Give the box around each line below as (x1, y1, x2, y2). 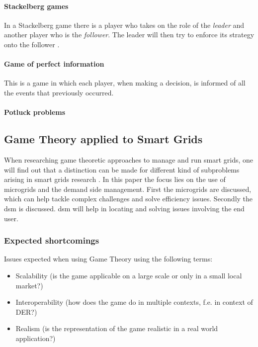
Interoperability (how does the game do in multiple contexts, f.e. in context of (15, 297, 253, 307)
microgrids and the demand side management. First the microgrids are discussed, (4, 183, 252, 194)
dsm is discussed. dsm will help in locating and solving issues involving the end (4, 203, 245, 213)
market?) (15, 280, 43, 290)
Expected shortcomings (4, 234, 99, 247)
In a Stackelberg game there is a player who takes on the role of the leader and (4, 19, 245, 30)
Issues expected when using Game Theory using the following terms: (4, 254, 213, 264)
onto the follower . (4, 39, 60, 49)
